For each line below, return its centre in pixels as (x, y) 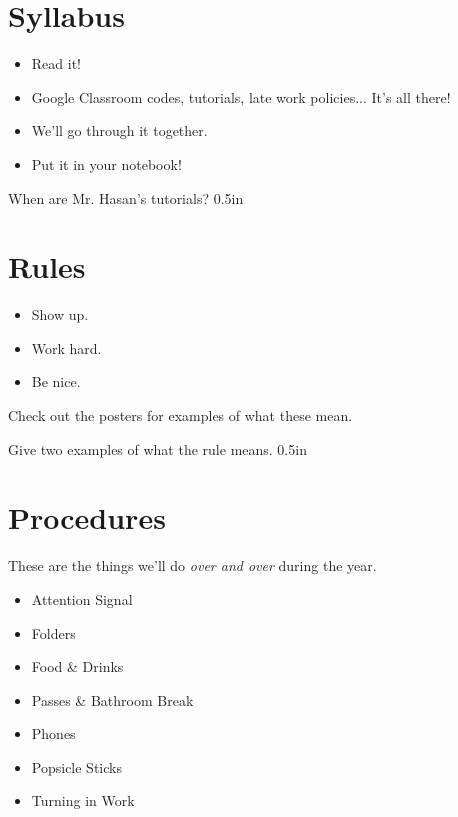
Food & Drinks (77, 666)
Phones (53, 733)
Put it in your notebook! (106, 163)
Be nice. (56, 381)
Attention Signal (82, 598)
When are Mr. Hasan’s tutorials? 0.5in (126, 197)
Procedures (87, 517)
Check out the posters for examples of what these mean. (180, 415)
